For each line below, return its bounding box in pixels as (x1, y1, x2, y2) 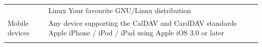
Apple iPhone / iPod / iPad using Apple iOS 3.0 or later (48, 27, 224, 38)
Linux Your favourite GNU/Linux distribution (48, 5, 191, 15)
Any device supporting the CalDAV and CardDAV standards (48, 17, 237, 28)
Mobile (8, 17, 29, 28)
